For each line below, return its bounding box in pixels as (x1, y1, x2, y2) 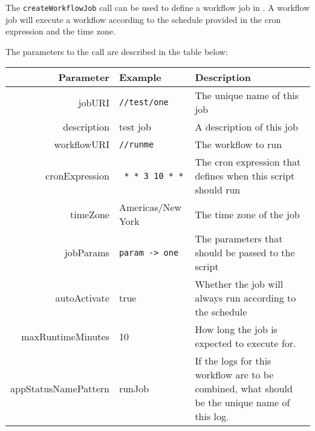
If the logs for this (195, 354, 271, 368)
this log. (195, 409, 229, 424)
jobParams (64, 245, 109, 260)
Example (119, 70, 161, 85)
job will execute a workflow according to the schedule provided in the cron (5, 13, 281, 25)
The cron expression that (195, 155, 301, 169)
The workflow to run (195, 137, 282, 152)
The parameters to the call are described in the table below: (5, 45, 228, 57)
